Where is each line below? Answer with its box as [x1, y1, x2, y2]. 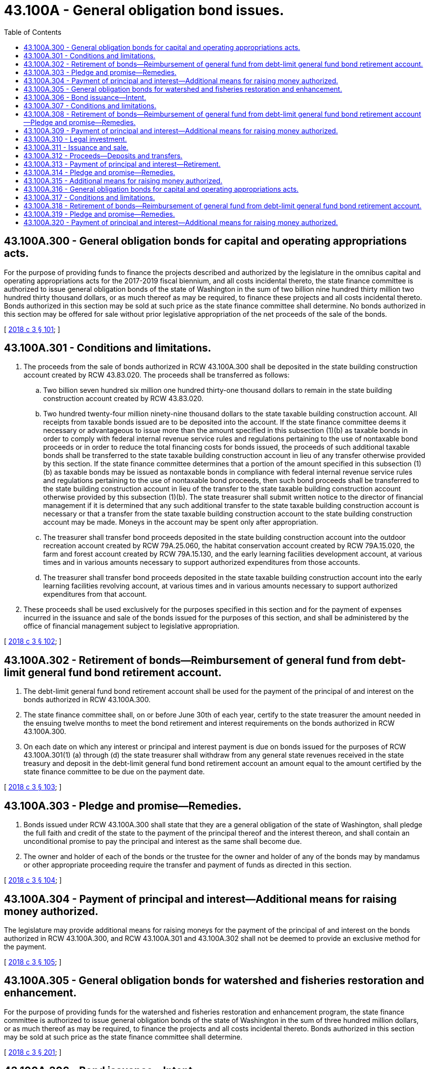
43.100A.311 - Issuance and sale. [24, 143, 128, 152]
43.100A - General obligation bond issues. [4, 2, 284, 19]
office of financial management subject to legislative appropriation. [24, 622, 240, 631]
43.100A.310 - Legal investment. [24, 134, 127, 143]
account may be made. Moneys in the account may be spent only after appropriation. [43, 518, 318, 527]
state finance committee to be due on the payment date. [24, 767, 205, 776]
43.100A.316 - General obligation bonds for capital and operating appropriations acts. [24, 184, 299, 193]
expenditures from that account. [43, 590, 147, 599]
